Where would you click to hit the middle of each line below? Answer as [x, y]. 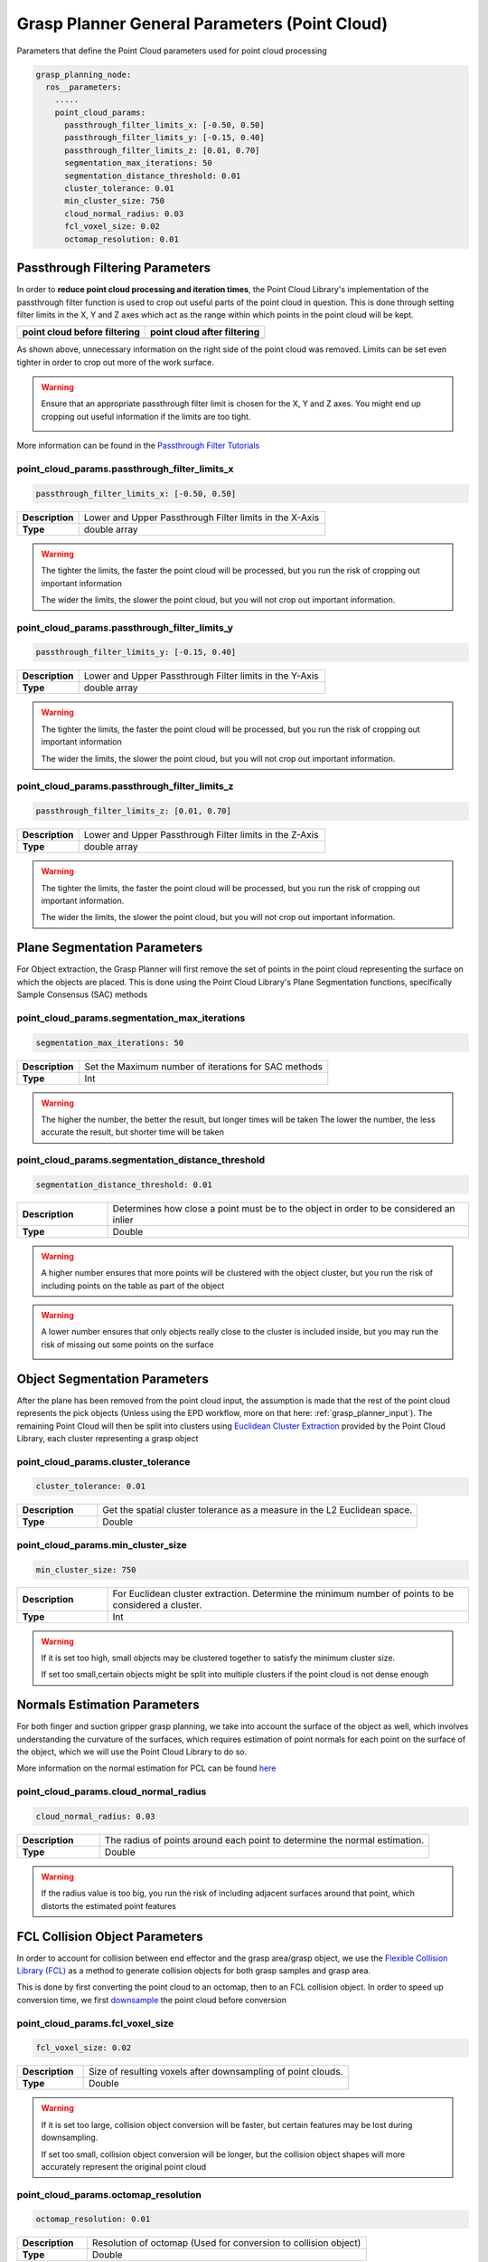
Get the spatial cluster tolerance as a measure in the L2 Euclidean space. [258, 1510]
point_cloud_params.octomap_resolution [109, 2194]
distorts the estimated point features [108, 1906]
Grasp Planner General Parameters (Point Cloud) [202, 24]
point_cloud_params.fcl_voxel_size [95, 2023]
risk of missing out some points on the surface [127, 1345]
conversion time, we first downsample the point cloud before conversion [151, 2000]
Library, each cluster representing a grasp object [108, 1438]
